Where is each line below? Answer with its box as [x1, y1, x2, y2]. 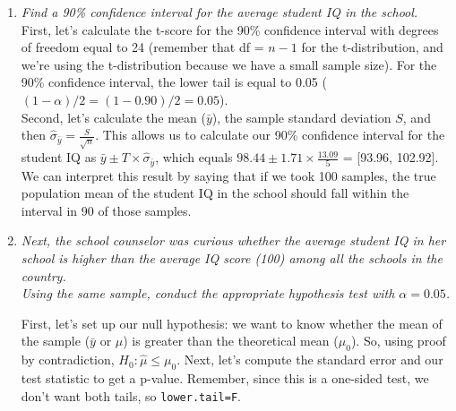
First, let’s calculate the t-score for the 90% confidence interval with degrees [21, 20, 439, 39]
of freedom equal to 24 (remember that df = [21, 38, 264, 56]
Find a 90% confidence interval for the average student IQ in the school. [21, 3, 418, 21]
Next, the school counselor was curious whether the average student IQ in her [21, 231, 446, 250]
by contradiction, [21, 350, 115, 369]
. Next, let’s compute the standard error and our [176, 350, 443, 369]
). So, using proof [350, 331, 446, 350]
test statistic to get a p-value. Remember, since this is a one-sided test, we [21, 368, 429, 387]
